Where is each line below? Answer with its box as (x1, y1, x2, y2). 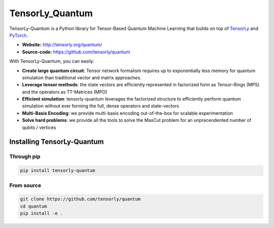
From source (9, 182, 42, 189)
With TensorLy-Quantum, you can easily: (9, 58, 95, 64)
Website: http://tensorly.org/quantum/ (22, 42, 102, 48)
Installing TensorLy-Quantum (9, 138, 104, 146)
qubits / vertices (22, 124, 56, 131)
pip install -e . (20, 211, 63, 216)
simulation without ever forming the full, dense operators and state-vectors (22, 103, 180, 109)
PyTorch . (9, 32, 28, 38)
